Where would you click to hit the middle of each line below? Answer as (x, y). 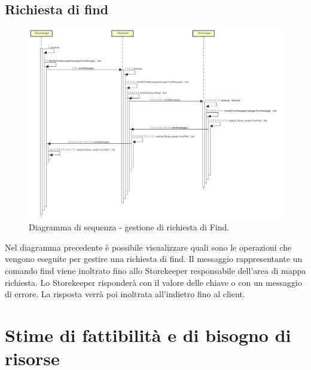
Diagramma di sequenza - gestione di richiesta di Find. (129, 227)
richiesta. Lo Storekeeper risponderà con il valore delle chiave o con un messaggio (153, 282)
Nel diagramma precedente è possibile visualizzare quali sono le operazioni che (148, 247)
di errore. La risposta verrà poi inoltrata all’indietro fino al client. (125, 294)
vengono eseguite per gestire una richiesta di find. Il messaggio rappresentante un (154, 259)
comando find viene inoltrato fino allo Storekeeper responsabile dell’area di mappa (155, 270)
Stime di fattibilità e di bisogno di (148, 334)
